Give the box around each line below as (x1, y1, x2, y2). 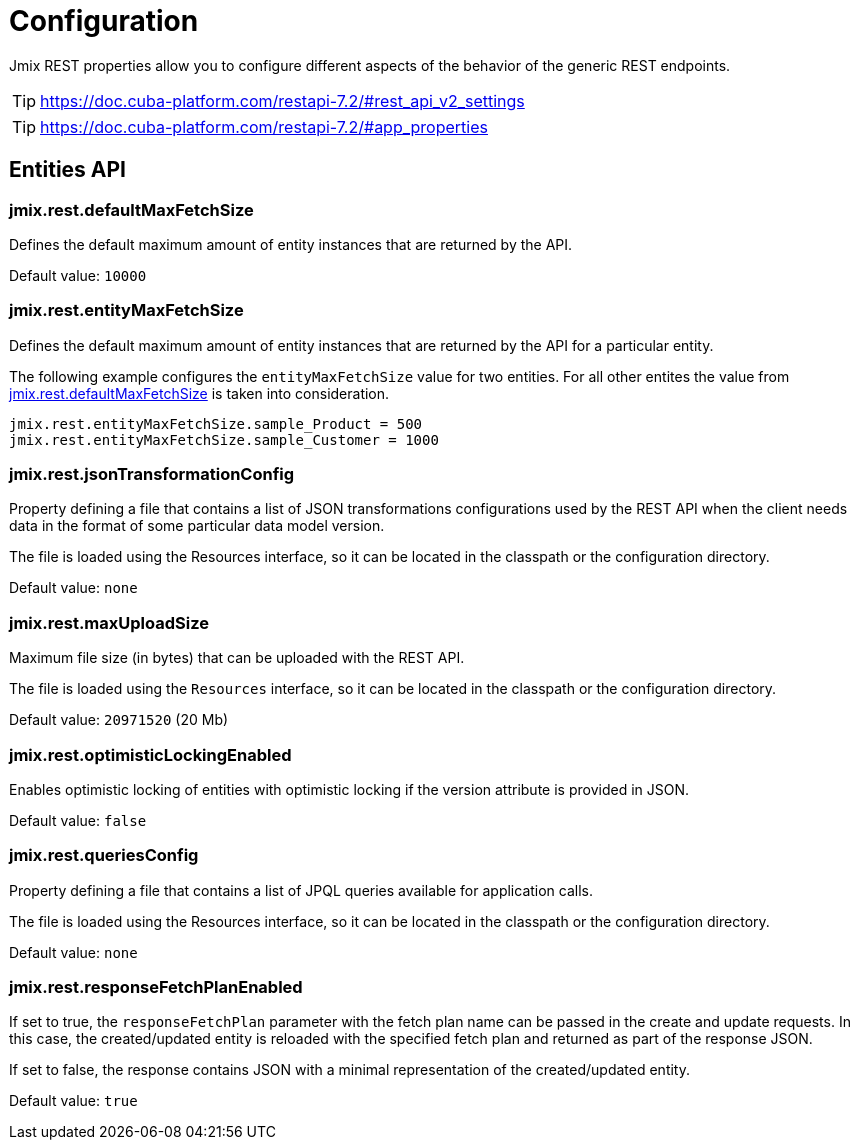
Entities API (9, 157, 127, 183)
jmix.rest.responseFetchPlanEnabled (9, 977, 303, 998)
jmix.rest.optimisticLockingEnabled (9, 744, 292, 765)
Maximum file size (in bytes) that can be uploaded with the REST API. (9, 649, 465, 667)
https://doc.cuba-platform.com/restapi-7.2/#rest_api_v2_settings (40, 90, 525, 111)
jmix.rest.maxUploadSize (9, 612, 209, 633)
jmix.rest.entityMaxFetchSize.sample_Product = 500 (9, 415, 423, 432)
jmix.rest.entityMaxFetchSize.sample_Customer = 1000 (9, 431, 439, 448)
